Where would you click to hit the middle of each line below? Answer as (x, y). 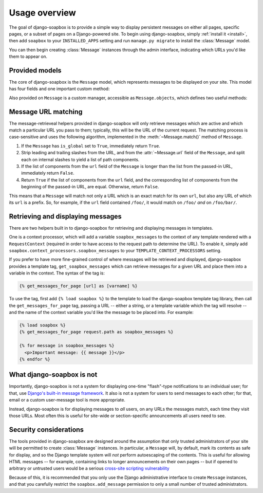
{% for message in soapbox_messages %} (67, 346)
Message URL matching (46, 112)
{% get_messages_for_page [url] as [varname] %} (78, 286)
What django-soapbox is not (53, 375)
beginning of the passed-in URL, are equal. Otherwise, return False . (90, 187)
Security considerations (46, 429)
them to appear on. (28, 56)
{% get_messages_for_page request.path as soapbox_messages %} (96, 332)
